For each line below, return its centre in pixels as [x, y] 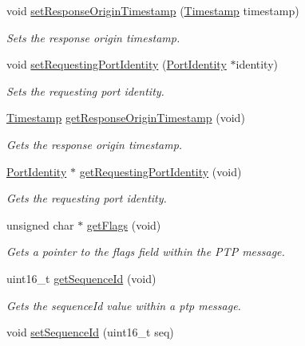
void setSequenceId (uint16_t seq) [90, 332]
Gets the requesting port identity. [87, 198]
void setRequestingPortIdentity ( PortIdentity [117, 64]
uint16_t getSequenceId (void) [81, 278]
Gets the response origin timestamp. [95, 144]
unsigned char [40, 224]
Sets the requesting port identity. [85, 90]
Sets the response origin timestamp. [93, 37]
